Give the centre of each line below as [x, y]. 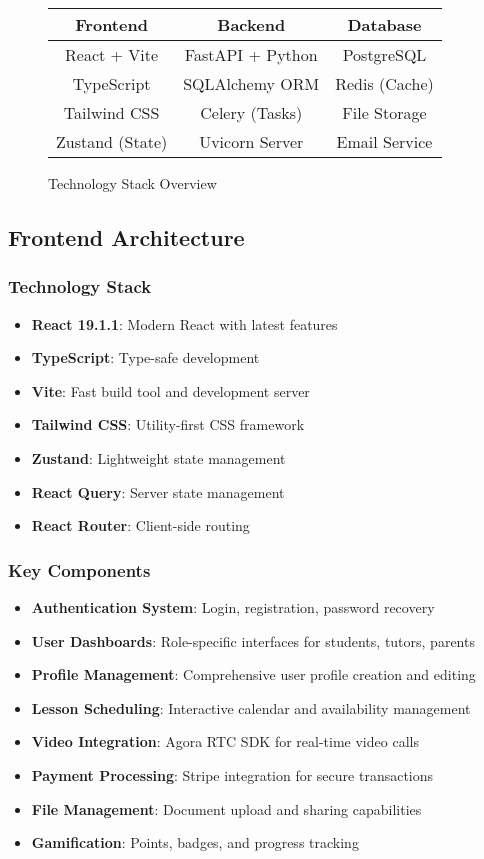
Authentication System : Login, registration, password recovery [233, 606]
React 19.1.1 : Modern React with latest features [184, 323]
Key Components [79, 569]
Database [384, 24]
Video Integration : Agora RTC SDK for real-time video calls [225, 741]
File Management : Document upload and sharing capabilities [226, 808]
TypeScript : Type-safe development [145, 357]
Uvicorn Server [251, 141]
